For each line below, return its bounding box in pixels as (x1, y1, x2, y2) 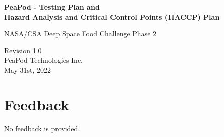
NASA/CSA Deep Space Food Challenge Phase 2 (4, 28, 157, 39)
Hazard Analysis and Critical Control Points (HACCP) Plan (4, 11, 220, 22)
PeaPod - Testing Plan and (4, 2, 100, 12)
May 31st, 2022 (4, 64, 51, 75)
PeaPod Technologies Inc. (4, 55, 83, 65)
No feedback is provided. (4, 123, 80, 133)
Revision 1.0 (4, 45, 42, 55)
